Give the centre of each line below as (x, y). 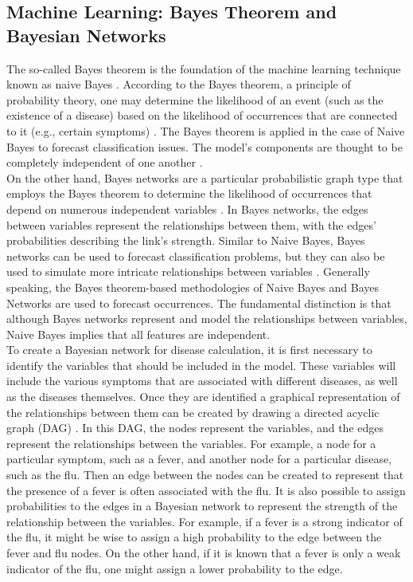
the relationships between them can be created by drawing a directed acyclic (193, 412)
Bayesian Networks (86, 35)
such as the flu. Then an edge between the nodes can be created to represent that (205, 475)
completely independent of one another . (105, 162)
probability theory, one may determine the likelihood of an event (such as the (195, 99)
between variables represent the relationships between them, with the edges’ (191, 224)
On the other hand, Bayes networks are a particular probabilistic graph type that (205, 177)
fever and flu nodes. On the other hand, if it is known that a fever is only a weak (204, 553)
